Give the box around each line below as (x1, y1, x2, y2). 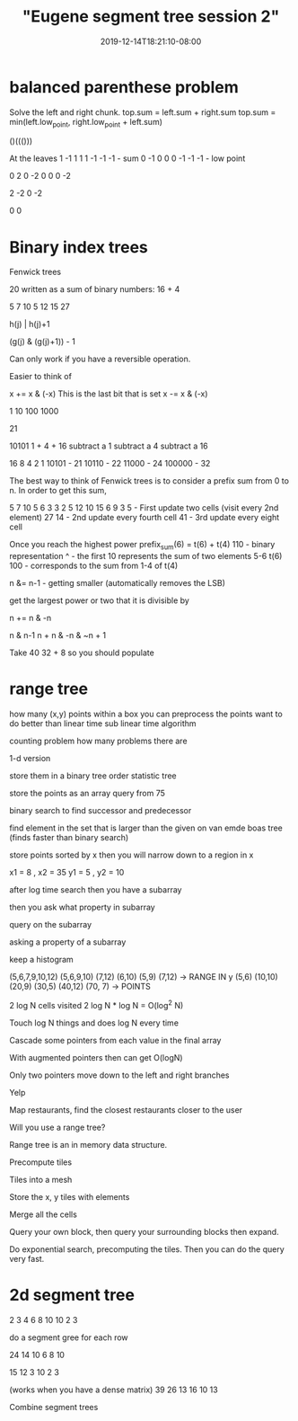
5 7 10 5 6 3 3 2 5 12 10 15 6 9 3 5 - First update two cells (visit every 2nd (9, 502, 279, 513)
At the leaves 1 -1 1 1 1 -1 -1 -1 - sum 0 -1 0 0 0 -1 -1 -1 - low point (9, 153, 246, 164)
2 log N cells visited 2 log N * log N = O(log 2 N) (9, 999, 184, 1010)
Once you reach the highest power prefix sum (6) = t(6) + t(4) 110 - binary (9, 539, 276, 552)
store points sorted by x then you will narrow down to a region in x (9, 849, 254, 860)
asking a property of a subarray (9, 937, 127, 947)
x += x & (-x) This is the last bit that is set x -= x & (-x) (9, 388, 208, 399)
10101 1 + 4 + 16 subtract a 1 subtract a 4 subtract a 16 (9, 440, 208, 451)
